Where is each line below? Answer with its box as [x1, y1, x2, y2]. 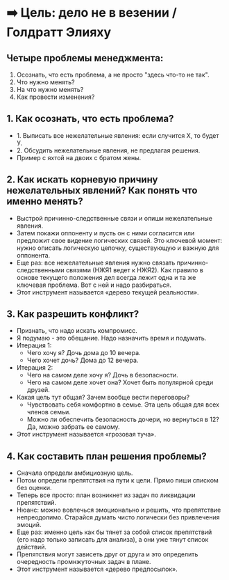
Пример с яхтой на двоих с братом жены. [16, 153, 142, 162]
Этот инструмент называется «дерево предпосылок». [16, 565, 178, 574]
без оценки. [16, 484, 52, 492]
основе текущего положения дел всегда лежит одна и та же [16, 273, 196, 281]
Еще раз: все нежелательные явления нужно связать [16, 258, 176, 267]
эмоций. [16, 521, 42, 529]
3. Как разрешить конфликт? [6, 308, 139, 320]
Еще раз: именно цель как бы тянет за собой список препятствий [16, 528, 212, 536]
